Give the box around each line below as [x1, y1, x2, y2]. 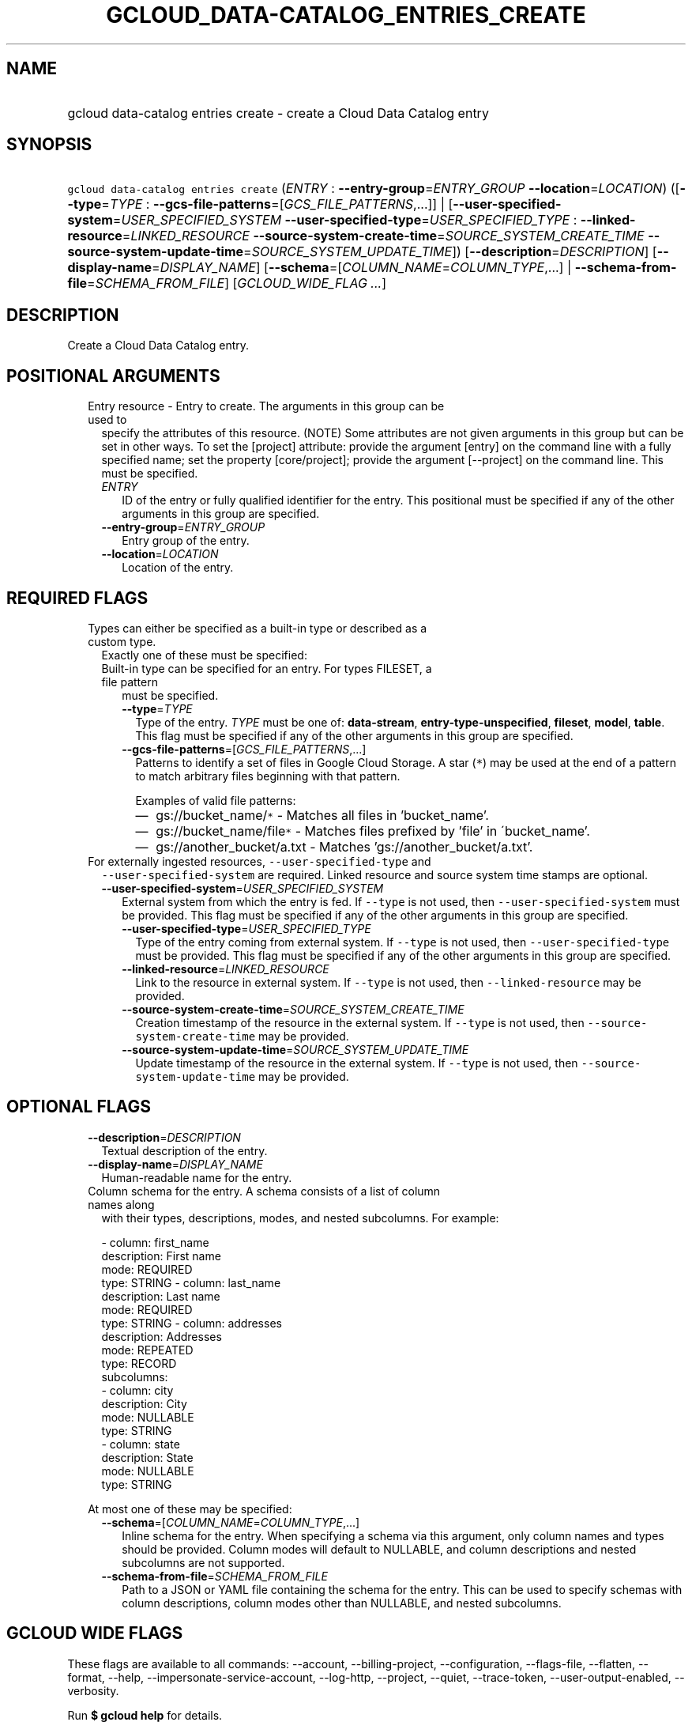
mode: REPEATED [101, 1342, 194, 1357]
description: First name [101, 1248, 221, 1263]
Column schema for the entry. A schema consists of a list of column [88, 1184, 441, 1198]
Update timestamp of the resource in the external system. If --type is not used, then [135, 1055, 578, 1070]
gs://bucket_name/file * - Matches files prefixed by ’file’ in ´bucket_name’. [156, 822, 590, 839]
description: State [101, 1450, 194, 1464]
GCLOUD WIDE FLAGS [6, 1623, 183, 1644]
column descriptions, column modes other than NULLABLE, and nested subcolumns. [122, 1595, 562, 1610]
